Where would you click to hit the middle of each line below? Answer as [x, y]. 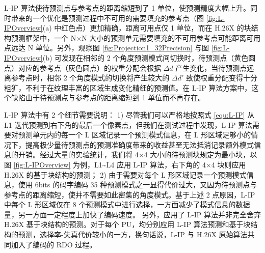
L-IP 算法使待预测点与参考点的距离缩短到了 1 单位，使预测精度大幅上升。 [127, 8]
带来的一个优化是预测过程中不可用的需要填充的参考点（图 [107, 18]
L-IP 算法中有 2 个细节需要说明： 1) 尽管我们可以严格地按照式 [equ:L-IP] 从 [129, 114]
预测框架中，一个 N [44, 37]
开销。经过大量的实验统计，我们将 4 [78, 154]
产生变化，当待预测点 [211, 67]
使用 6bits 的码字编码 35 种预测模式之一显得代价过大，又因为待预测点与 [138, 185]
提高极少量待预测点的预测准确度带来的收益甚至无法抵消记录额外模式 [139, 144]
